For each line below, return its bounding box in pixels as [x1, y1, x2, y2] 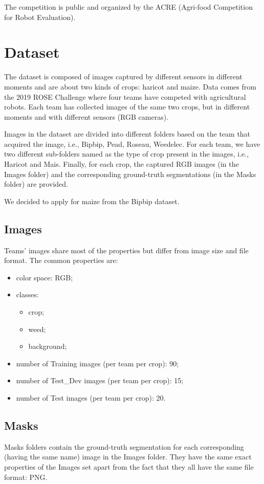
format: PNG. [4, 471, 48, 482]
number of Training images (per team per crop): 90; [16, 358, 179, 368]
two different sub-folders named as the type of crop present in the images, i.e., [4, 148, 249, 159]
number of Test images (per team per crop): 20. [16, 392, 166, 403]
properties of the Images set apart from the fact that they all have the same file [4, 461, 254, 472]
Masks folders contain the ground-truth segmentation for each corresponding [4, 441, 244, 452]
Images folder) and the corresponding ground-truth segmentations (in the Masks [4, 168, 256, 179]
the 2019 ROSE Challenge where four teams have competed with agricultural [4, 91, 246, 102]
